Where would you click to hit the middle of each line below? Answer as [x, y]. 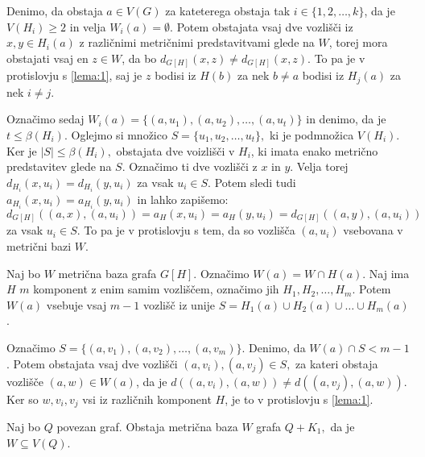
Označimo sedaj [45, 119]
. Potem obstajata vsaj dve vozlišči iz [262, 26]
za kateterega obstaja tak [228, 10]
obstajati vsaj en [47, 58]
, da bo [139, 58]
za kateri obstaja [337, 363]
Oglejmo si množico [119, 134]
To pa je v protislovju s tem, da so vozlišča [190, 230]
